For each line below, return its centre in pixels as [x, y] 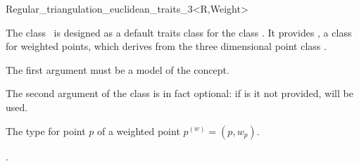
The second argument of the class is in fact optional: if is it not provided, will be [179, 93]
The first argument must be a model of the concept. [118, 69]
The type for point [46, 130]
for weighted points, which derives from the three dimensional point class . [166, 46]
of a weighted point [138, 130]
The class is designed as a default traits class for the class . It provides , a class [179, 32]
